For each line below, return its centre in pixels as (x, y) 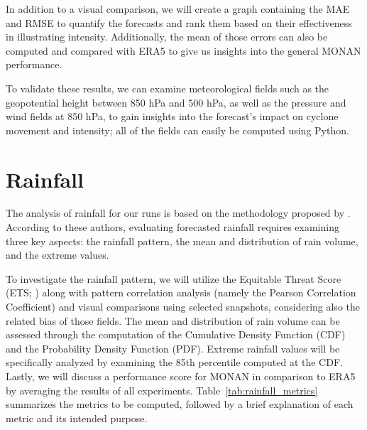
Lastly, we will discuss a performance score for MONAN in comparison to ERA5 (181, 376)
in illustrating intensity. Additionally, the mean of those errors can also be (167, 37)
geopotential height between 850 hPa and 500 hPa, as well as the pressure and (176, 102)
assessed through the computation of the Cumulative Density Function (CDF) (176, 334)
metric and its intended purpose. (77, 418)
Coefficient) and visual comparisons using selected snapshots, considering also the (183, 307)
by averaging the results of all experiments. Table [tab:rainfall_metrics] (162, 390)
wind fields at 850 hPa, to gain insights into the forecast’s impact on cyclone (172, 116)
